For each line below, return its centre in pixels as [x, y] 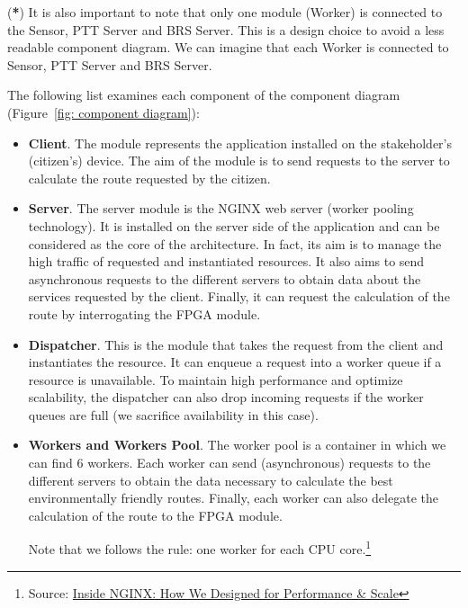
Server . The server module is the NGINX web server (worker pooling [221, 208]
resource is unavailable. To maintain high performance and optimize [216, 379]
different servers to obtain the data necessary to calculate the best [211, 480]
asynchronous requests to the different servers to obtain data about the [225, 278]
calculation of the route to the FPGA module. [155, 515]
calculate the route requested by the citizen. [149, 178]
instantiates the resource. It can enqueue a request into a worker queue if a [235, 362]
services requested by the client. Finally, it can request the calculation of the [239, 296]
